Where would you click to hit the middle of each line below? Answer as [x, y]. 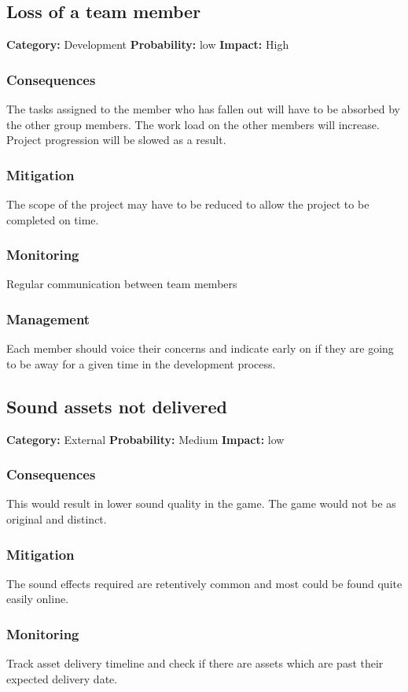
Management [48, 318]
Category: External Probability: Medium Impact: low [145, 439]
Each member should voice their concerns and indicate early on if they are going [200, 348]
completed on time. [53, 219]
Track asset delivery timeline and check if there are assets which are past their [195, 663]
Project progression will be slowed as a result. [116, 140]
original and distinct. [57, 519]
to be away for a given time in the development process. [141, 363]
